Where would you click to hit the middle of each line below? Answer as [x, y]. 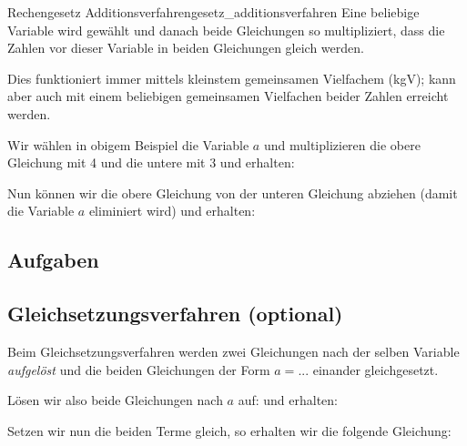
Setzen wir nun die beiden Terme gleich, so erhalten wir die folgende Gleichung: [229, 430]
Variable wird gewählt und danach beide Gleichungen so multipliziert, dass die [226, 30]
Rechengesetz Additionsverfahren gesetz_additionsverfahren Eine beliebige [213, 12]
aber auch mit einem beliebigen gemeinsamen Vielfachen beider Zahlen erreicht [228, 96]
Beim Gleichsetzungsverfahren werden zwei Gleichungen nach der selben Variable [233, 351]
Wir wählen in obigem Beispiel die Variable [128, 144]
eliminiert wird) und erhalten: [172, 211]
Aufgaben [53, 260]
